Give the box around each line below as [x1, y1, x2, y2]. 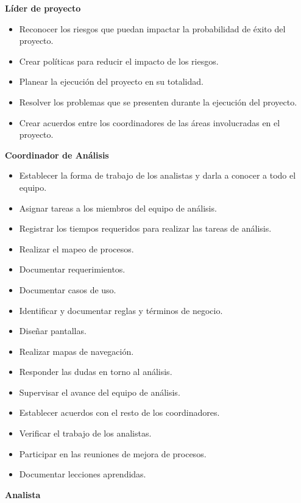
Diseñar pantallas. [19, 324, 87, 337]
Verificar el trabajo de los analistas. [19, 427, 152, 440]
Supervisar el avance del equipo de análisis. [19, 385, 180, 398]
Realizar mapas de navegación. [19, 344, 134, 357]
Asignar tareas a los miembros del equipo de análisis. [19, 201, 217, 214]
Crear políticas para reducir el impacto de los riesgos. [19, 54, 219, 67]
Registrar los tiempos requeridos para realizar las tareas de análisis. [19, 222, 272, 235]
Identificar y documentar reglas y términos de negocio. [19, 304, 223, 316]
